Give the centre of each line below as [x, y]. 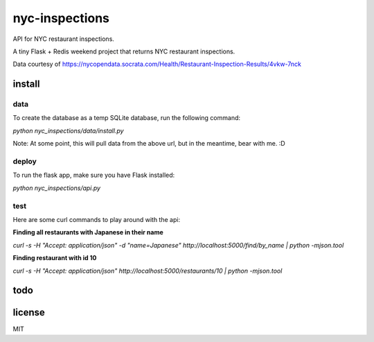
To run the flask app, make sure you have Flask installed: [94, 175]
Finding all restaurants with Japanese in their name [88, 232]
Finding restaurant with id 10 [55, 258]
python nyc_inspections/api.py [56, 188]
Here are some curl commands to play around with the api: [96, 219]
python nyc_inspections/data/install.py [68, 130]
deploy [25, 162]
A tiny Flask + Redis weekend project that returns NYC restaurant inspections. [124, 51]
